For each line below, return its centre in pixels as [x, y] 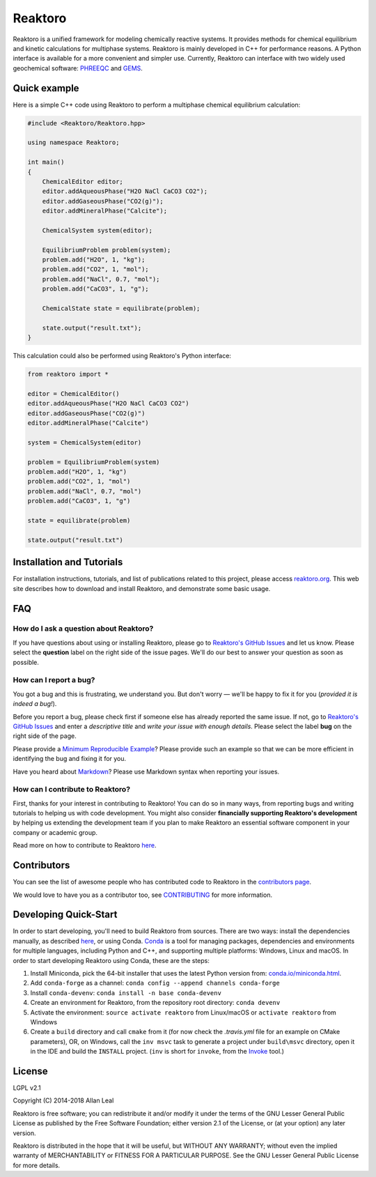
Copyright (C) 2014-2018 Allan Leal [63, 1100]
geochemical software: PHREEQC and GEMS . [78, 68]
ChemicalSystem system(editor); [97, 230]
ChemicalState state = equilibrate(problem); [121, 309]
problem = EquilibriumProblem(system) [94, 462]
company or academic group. [55, 832]
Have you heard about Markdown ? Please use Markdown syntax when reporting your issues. [146, 771]
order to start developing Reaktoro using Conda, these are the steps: [111, 960]
